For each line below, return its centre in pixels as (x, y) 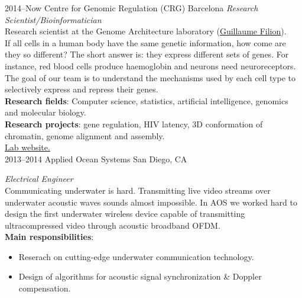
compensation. (45, 288)
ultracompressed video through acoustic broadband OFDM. (113, 225)
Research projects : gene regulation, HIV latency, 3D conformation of (134, 124)
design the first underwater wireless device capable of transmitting (125, 214)
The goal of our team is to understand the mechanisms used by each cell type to (150, 77)
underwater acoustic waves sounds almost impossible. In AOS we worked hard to (151, 202)
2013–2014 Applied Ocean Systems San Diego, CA (96, 158)
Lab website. (27, 147)
